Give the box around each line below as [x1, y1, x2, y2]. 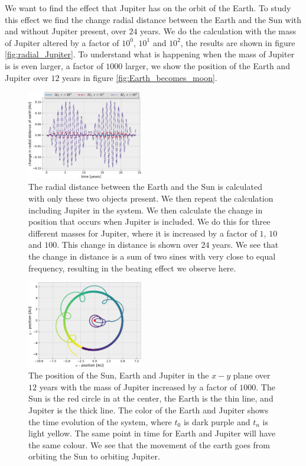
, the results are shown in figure [180, 36, 295, 48]
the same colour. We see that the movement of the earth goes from [28, 438, 270, 451]
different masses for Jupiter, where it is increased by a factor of [28, 226, 257, 239]
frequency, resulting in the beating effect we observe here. [28, 261, 236, 274]
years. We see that [212, 238, 279, 251]
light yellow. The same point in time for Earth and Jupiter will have [28, 427, 276, 439]
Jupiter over [5, 71, 48, 83]
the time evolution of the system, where [28, 415, 172, 428]
